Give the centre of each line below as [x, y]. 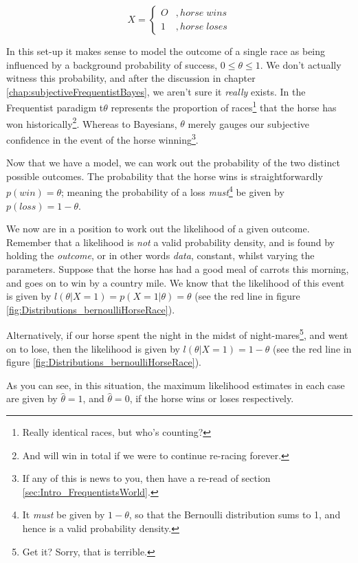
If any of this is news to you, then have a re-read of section [146, 478]
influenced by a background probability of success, [112, 64]
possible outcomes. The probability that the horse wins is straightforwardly [165, 176]
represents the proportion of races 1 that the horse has [224, 107]
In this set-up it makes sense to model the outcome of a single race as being [166, 51]
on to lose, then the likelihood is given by [93, 348]
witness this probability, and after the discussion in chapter [131, 78]
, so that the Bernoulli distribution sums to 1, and [235, 515]
